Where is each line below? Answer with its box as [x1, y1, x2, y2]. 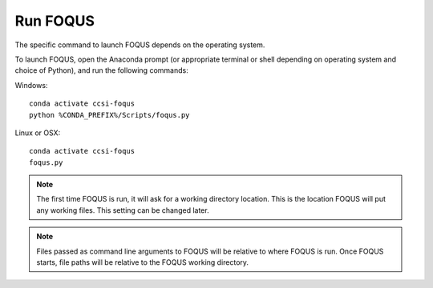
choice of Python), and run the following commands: [14, 66, 188, 75]
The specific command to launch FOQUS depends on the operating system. [14, 40, 265, 50]
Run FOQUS [14, 12, 95, 30]
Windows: [14, 80, 48, 90]
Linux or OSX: [14, 128, 61, 138]
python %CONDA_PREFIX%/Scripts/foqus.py [29, 110, 190, 119]
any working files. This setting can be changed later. [36, 205, 209, 215]
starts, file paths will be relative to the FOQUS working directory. [36, 258, 249, 267]
